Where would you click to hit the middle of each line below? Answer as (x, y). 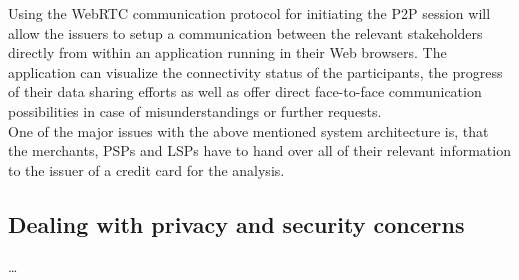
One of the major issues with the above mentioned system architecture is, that (248, 130)
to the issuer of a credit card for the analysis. (146, 169)
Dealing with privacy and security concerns (236, 223)
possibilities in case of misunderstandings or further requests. (195, 110)
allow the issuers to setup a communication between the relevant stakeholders (245, 32)
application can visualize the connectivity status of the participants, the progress (255, 71)
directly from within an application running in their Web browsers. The (227, 52)
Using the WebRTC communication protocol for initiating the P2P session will (249, 13)
